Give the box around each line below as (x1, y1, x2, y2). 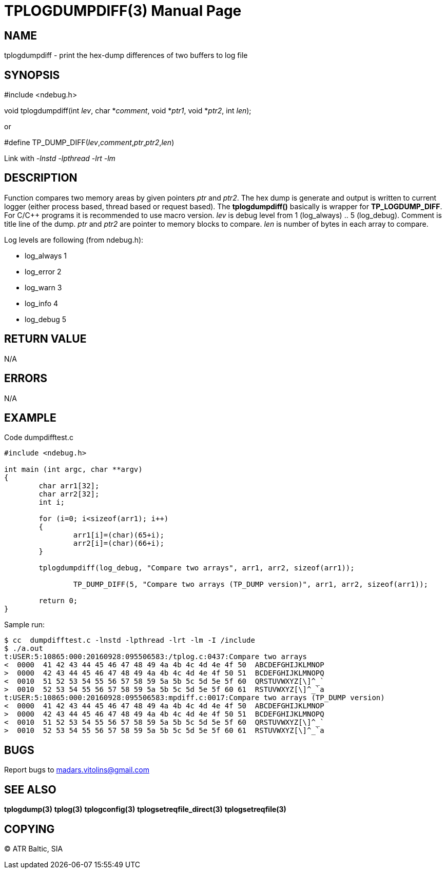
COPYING (4, 822, 55, 836)
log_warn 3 (25, 283, 62, 292)
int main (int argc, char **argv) (4, 465, 143, 474)
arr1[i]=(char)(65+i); (73, 531, 164, 540)
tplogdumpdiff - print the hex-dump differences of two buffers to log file (4, 51, 248, 60)
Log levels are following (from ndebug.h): (4, 235, 144, 244)
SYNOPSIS (4, 68, 60, 82)
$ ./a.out (4, 644, 43, 653)
